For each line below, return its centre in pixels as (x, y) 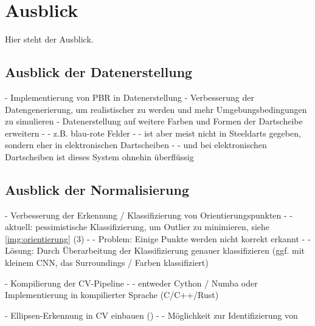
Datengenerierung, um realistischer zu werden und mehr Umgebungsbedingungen (156, 109)
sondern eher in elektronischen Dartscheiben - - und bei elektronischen (136, 145)
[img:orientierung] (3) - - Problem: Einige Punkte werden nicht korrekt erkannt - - (158, 238)
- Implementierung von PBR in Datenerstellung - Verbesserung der (130, 97)
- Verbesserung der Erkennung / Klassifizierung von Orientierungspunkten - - (149, 215)
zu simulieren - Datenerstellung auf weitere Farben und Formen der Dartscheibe (154, 121)
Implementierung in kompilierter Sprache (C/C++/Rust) (112, 295)
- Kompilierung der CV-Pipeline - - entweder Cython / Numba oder (131, 283)
